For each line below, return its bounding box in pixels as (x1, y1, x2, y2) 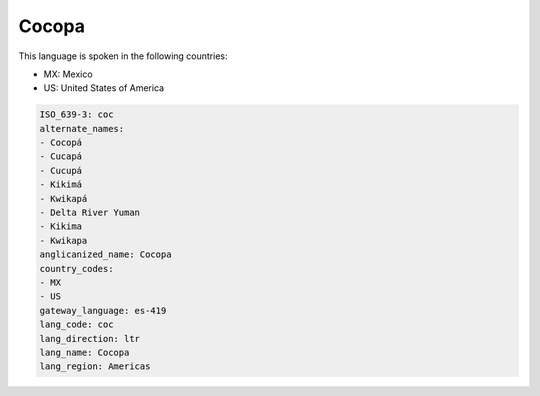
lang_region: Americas (39, 361, 151, 372)
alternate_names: (39, 123, 125, 134)
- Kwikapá (39, 193, 88, 204)
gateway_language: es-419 (39, 305, 167, 316)
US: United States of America (43, 82, 165, 94)
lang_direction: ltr (39, 333, 140, 344)
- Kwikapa (39, 235, 88, 246)
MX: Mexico (43, 68, 94, 80)
